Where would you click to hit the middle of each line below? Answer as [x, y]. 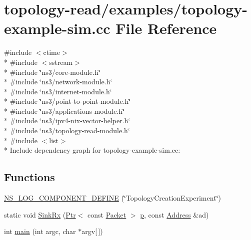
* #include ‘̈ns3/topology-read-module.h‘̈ [67, 130]
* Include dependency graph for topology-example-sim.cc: [92, 150]
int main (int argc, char [40, 231]
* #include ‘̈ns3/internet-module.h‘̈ [58, 91]
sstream [61, 62]
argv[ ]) [92, 231]
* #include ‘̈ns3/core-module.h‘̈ [52, 72]
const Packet [107, 214]
